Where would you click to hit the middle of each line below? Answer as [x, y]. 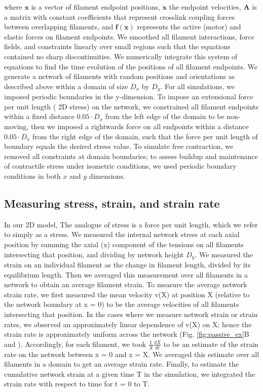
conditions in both [32, 175]
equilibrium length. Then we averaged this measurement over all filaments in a [126, 274]
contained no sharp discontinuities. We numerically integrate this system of [121, 56]
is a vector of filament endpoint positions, [96, 7]
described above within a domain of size [66, 86]
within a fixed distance [39, 116]
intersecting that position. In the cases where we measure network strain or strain [131, 314]
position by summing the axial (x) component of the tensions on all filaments [124, 244]
